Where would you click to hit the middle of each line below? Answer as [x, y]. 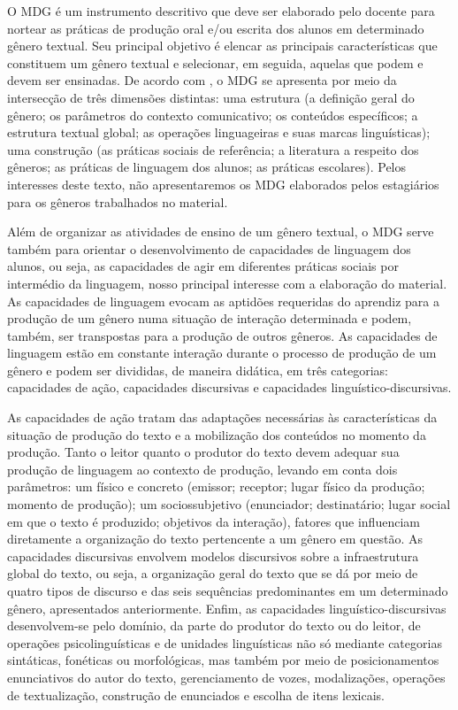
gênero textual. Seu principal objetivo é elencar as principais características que [222, 46]
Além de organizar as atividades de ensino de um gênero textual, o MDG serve [221, 232]
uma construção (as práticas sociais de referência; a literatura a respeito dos [213, 149]
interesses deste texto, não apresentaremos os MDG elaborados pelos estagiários [223, 184]
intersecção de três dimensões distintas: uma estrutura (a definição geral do [211, 97]
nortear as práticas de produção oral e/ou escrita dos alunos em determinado [216, 28]
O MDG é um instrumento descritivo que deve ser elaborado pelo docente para [221, 11]
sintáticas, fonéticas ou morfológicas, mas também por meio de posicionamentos [223, 660]
